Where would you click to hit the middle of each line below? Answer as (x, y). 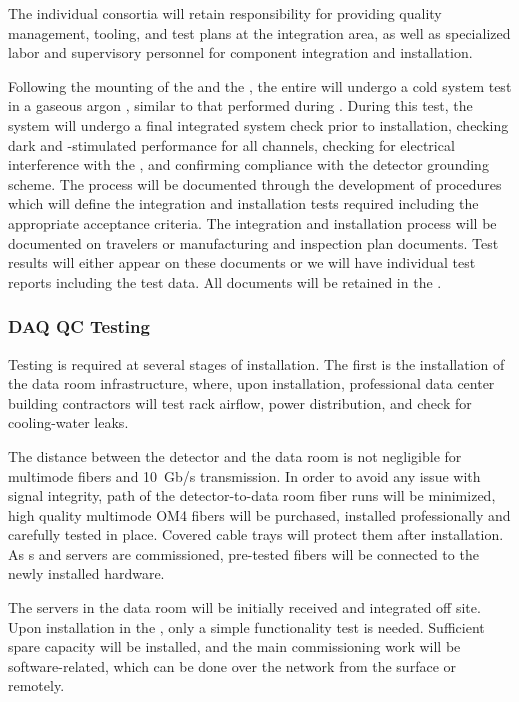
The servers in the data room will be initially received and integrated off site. (244, 607)
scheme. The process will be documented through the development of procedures (255, 183)
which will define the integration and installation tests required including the (243, 203)
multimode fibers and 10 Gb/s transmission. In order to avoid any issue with (244, 475)
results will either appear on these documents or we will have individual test (242, 262)
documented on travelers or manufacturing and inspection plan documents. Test (253, 242)
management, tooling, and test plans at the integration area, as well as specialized (259, 32)
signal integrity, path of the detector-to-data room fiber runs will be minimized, (252, 495)
